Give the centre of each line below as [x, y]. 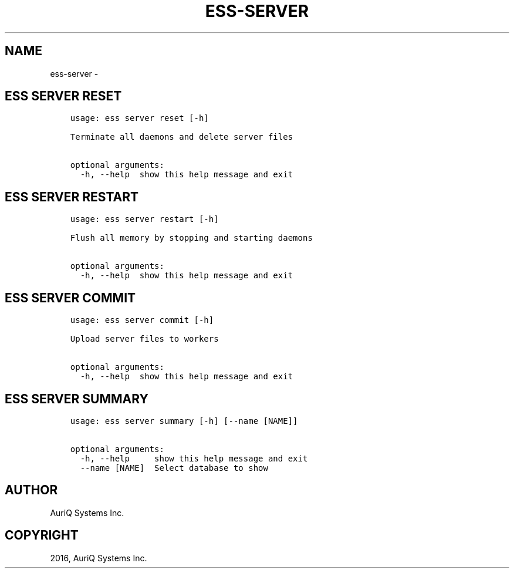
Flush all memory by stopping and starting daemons [191, 238]
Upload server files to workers [144, 339]
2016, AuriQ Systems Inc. [99, 558]
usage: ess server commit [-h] [142, 320]
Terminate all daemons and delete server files [182, 137]
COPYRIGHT [42, 535]
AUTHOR [31, 490]
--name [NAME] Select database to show [174, 468]
